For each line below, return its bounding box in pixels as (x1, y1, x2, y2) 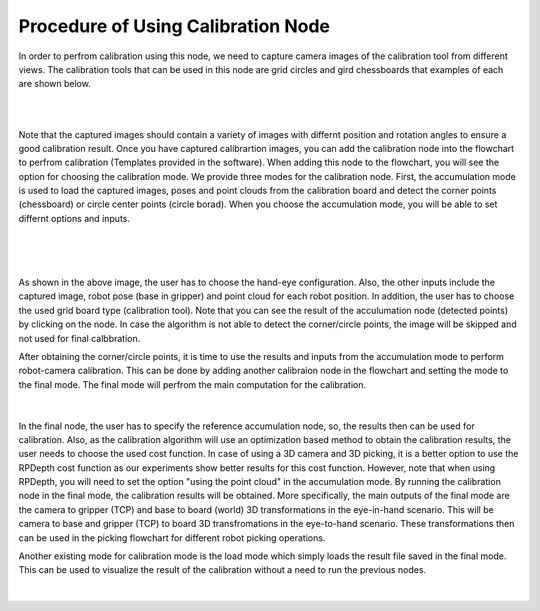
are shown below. (18, 78, 92, 90)
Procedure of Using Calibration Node (18, 15, 330, 37)
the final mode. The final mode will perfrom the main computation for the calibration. (18, 378, 367, 390)
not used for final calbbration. (18, 332, 141, 344)
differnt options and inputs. (18, 212, 130, 224)
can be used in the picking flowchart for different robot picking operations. (18, 531, 326, 544)
